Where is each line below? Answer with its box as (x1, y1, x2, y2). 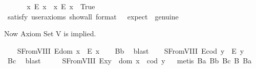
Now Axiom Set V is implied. (4, 28, 96, 39)
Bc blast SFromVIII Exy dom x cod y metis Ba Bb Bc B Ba (7, 55, 252, 66)
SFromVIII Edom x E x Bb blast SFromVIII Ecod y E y (17, 45, 244, 56)
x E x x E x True (27, 1, 95, 11)
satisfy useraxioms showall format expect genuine (7, 11, 179, 21)
